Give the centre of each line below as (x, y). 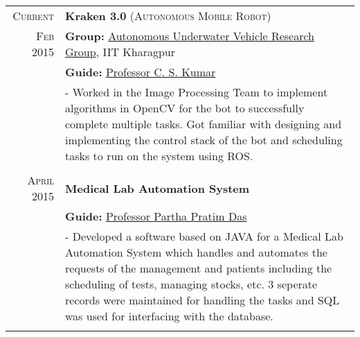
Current (34, 16)
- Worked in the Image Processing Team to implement (197, 92)
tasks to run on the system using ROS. (159, 156)
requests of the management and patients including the (199, 268)
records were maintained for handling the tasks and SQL (202, 300)
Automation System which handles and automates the (196, 252)
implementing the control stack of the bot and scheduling (204, 140)
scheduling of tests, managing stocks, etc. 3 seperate (191, 284)
